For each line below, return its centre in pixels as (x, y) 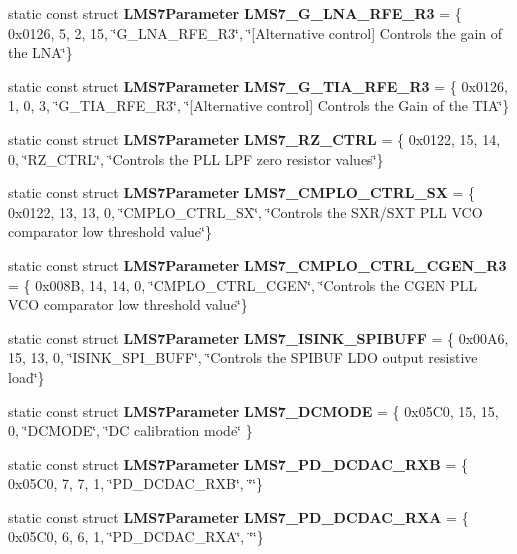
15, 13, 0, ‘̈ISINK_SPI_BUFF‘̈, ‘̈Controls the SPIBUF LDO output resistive (243, 357)
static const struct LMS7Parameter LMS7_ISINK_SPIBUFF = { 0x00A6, (258, 337)
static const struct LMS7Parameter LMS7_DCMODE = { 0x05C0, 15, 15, (253, 410)
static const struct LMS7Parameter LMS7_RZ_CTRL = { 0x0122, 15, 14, (254, 138)
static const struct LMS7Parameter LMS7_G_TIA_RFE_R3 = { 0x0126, (258, 85)
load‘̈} (26, 376)
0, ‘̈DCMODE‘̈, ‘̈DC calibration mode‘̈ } (130, 430)
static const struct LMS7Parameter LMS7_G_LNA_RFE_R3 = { (235, 13)
